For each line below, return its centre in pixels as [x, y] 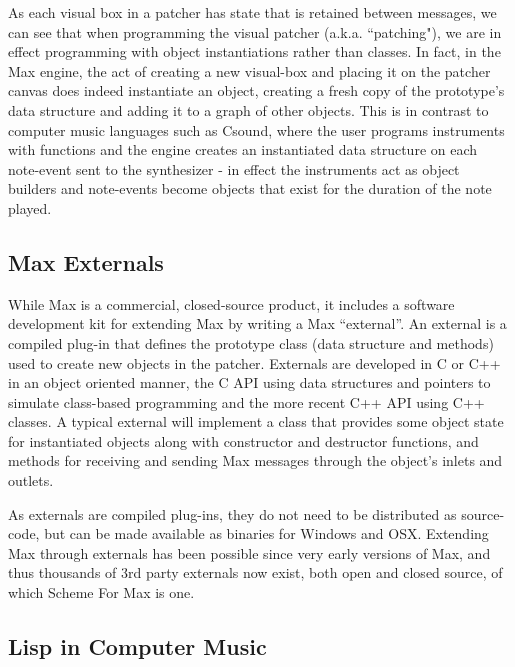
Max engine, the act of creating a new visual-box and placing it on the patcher [249, 70]
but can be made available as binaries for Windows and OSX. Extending [266, 533]
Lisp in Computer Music [137, 646]
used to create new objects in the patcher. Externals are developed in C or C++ [254, 362]
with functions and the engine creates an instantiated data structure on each [243, 149]
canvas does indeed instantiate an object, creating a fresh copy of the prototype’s [256, 90]
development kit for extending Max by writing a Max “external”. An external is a [257, 323]
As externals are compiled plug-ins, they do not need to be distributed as [232, 513]
